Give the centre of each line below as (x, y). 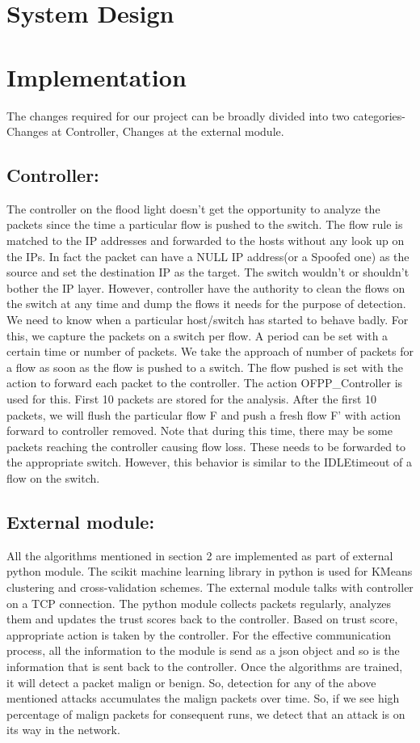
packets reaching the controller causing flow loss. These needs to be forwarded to (206, 446)
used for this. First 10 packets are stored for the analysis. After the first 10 (192, 399)
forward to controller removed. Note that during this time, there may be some (199, 431)
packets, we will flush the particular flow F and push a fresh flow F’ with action (204, 414)
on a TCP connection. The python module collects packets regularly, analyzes (199, 603)
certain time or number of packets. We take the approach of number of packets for (210, 351)
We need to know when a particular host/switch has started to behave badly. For (208, 320)
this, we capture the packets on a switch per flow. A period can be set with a (197, 335)
